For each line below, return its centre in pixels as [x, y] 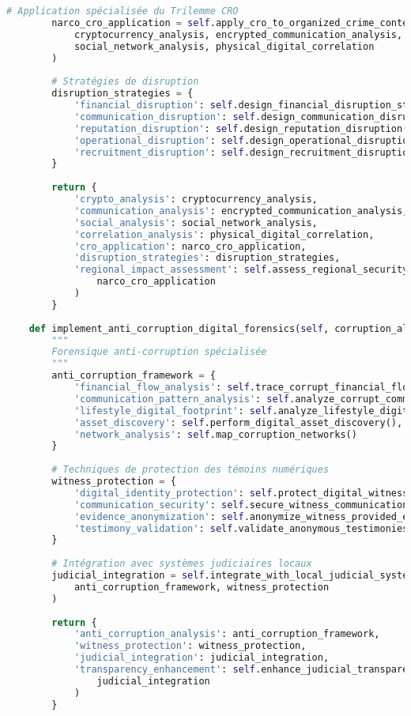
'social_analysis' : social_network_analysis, [196, 222]
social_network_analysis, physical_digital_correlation [224, 46]
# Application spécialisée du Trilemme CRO [123, 11]
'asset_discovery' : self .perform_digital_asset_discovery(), [238, 422]
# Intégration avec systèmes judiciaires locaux [182, 564]
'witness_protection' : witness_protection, [190, 646]
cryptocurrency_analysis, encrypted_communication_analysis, [238, 34]
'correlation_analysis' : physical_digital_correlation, [224, 234]
